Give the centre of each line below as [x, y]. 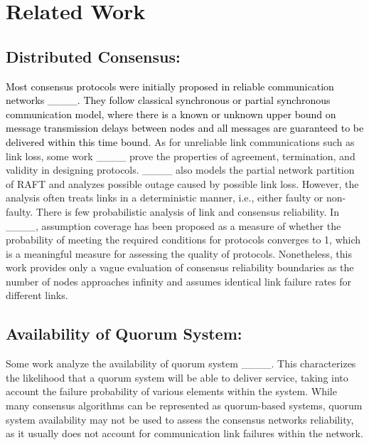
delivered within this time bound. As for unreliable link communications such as [180, 141]
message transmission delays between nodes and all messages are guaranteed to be [185, 128]
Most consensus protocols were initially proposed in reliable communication [170, 86]
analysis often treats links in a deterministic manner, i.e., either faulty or [165, 198]
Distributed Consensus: [93, 56]
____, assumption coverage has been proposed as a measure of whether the [173, 225]
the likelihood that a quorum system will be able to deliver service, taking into [177, 377]
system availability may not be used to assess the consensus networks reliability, [180, 419]
